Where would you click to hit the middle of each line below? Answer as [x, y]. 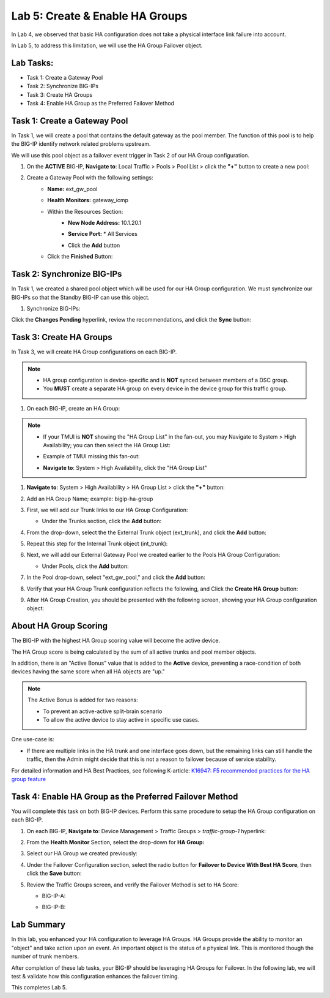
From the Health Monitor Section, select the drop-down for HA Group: [116, 842]
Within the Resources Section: [85, 211]
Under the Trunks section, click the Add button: [102, 521]
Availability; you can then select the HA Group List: [107, 445]
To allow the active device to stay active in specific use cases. [121, 720]
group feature [28, 779]
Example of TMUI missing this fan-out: [91, 456]
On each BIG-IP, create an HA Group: [73, 408]
